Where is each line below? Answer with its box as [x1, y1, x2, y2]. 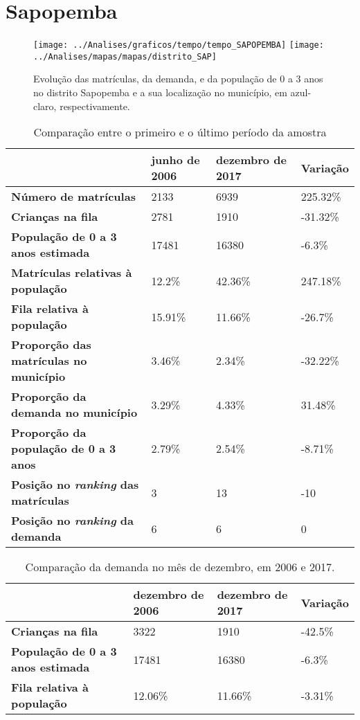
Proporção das [11, 336, 91, 353]
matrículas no [11, 352, 87, 369]
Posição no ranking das [11, 476, 139, 493]
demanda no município [11, 404, 138, 421]
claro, [33, 98, 57, 113]
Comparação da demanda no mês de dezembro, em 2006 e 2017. [25, 559, 335, 575]
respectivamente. [60, 98, 130, 113]
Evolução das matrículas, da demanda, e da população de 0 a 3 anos [33, 71, 323, 86]
